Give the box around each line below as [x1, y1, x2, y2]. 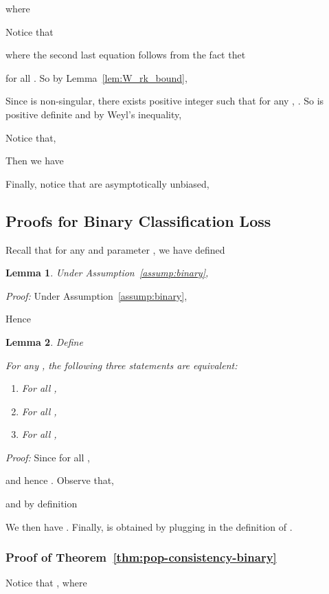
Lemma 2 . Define [5, 334, 83, 349]
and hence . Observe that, [5, 473, 115, 487]
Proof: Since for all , [5, 450, 90, 464]
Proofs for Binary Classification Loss [5, 210, 271, 231]
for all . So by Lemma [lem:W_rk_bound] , [5, 70, 188, 85]
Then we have [5, 153, 64, 168]
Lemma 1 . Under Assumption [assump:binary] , [5, 265, 209, 280]
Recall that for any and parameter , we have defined [5, 242, 225, 256]
